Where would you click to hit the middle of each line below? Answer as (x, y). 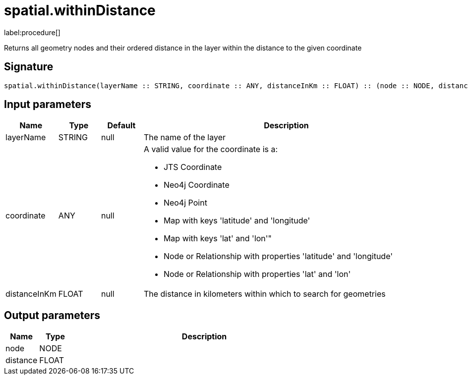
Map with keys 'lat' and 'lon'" (218, 239)
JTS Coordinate (193, 167)
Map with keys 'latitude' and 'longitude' (237, 221)
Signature (29, 67)
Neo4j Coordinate (196, 185)
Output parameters (52, 315)
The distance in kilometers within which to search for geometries (264, 294)
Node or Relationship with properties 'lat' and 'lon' (257, 274)
